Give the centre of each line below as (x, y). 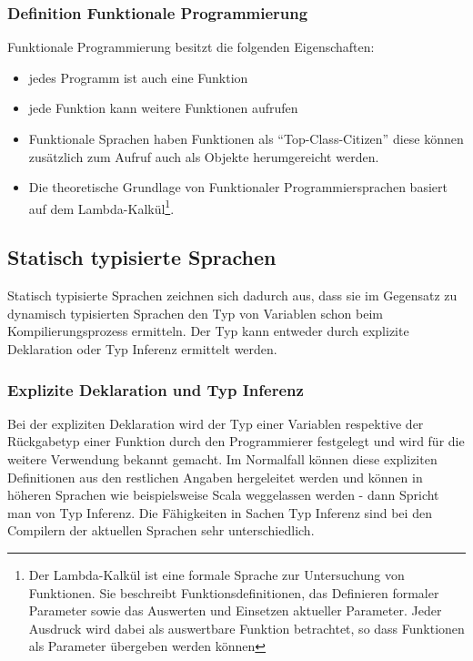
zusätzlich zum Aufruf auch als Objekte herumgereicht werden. (204, 156)
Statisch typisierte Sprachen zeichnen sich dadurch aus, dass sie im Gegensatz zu (232, 295)
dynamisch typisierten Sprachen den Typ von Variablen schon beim (195, 313)
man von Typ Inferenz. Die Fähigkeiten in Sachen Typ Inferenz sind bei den (220, 512)
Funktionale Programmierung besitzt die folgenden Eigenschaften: (191, 47)
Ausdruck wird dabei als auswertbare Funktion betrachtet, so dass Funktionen (247, 628)
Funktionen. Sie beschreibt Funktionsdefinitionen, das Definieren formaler (234, 592)
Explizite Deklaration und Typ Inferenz (156, 389)
